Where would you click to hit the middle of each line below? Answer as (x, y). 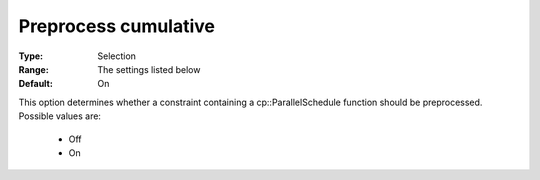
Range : (33, 69)
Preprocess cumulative (116, 26)
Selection (117, 56)
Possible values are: (60, 116)
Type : (31, 56)
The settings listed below (149, 69)
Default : (36, 84)
